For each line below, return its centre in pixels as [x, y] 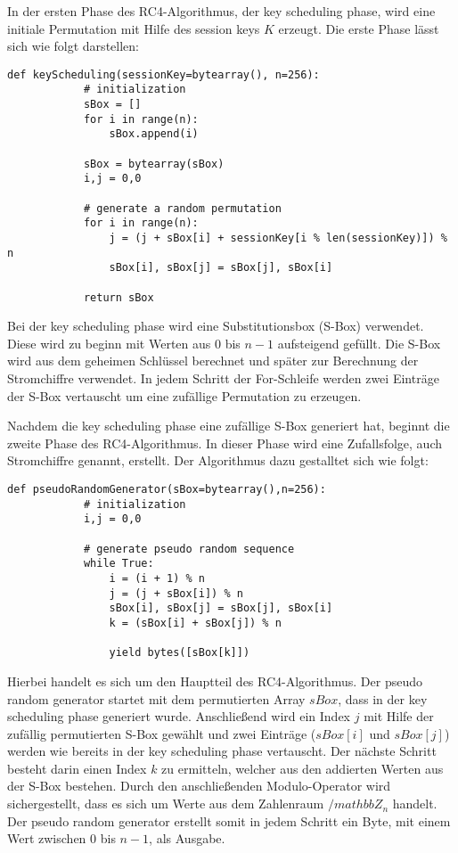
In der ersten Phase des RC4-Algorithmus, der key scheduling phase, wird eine [221, 11]
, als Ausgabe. [187, 838]
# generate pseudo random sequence [189, 549]
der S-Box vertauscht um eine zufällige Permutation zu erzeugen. [184, 395]
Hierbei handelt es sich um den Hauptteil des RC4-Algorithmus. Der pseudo [215, 681]
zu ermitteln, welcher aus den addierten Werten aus [303, 768]
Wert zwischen [47, 838]
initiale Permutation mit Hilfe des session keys [134, 28]
